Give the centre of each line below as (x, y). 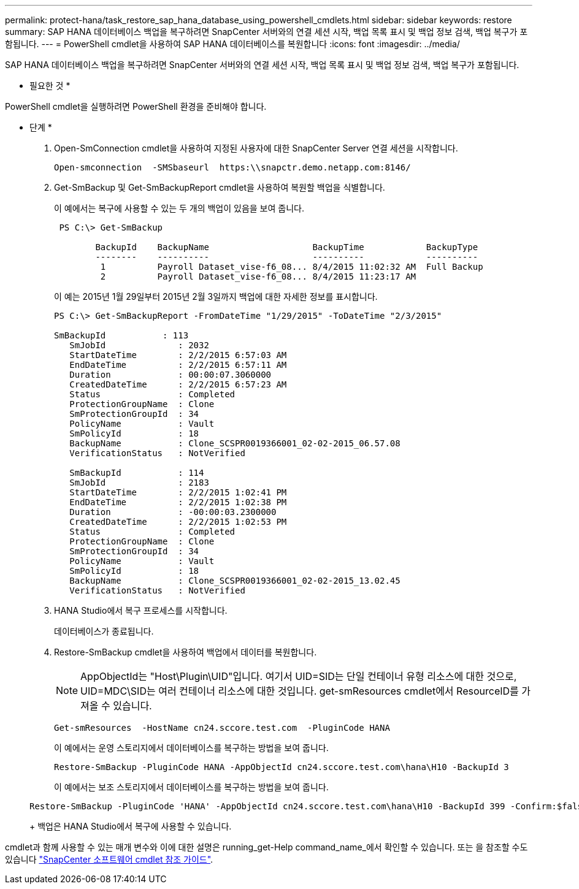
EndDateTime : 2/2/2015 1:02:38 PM (178, 502)
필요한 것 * (50, 86)
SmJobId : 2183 (139, 483)
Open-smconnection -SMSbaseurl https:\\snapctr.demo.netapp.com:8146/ (232, 167)
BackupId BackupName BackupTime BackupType (287, 247)
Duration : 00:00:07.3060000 (171, 375)
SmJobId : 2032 (139, 345)
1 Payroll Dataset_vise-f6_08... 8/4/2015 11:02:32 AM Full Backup (292, 267)
